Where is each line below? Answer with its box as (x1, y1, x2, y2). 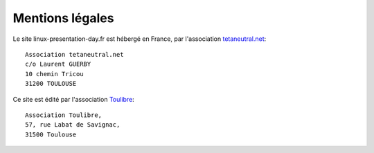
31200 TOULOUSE (25, 80, 77, 88)
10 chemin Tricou (25, 70, 84, 78)
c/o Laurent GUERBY (25, 60, 91, 69)
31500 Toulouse (25, 130, 77, 138)
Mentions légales (12, 10, 114, 26)
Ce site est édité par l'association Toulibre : (12, 95, 134, 103)
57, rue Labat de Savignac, (25, 121, 121, 129)
